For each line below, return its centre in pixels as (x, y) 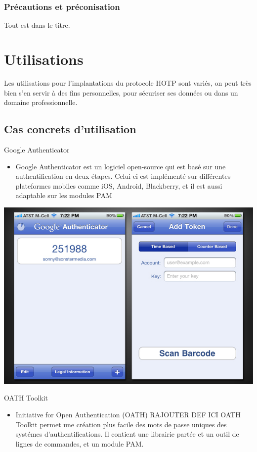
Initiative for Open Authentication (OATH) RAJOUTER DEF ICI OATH (128, 414)
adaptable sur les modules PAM (64, 195)
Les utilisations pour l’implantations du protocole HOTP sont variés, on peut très (128, 82)
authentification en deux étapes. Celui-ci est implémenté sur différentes (123, 176)
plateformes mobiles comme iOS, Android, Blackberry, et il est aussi (119, 185)
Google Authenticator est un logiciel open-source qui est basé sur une (121, 166)
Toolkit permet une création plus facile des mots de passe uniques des (121, 424)
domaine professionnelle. (41, 102)
